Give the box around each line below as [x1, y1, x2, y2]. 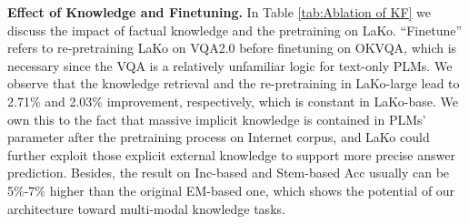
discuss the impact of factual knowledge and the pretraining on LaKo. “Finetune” [7, 20, 463, 39]
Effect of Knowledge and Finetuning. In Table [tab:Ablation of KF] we [7, 3, 432, 21]
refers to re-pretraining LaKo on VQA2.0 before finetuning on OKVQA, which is [7, 38, 457, 57]
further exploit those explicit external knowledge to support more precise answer [7, 145, 455, 164]
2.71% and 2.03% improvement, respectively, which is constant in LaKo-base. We [7, 91, 458, 110]
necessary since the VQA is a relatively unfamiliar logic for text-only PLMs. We [7, 56, 453, 75]
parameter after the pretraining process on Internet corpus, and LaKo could [7, 127, 430, 147]
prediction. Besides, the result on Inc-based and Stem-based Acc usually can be [7, 163, 450, 182]
